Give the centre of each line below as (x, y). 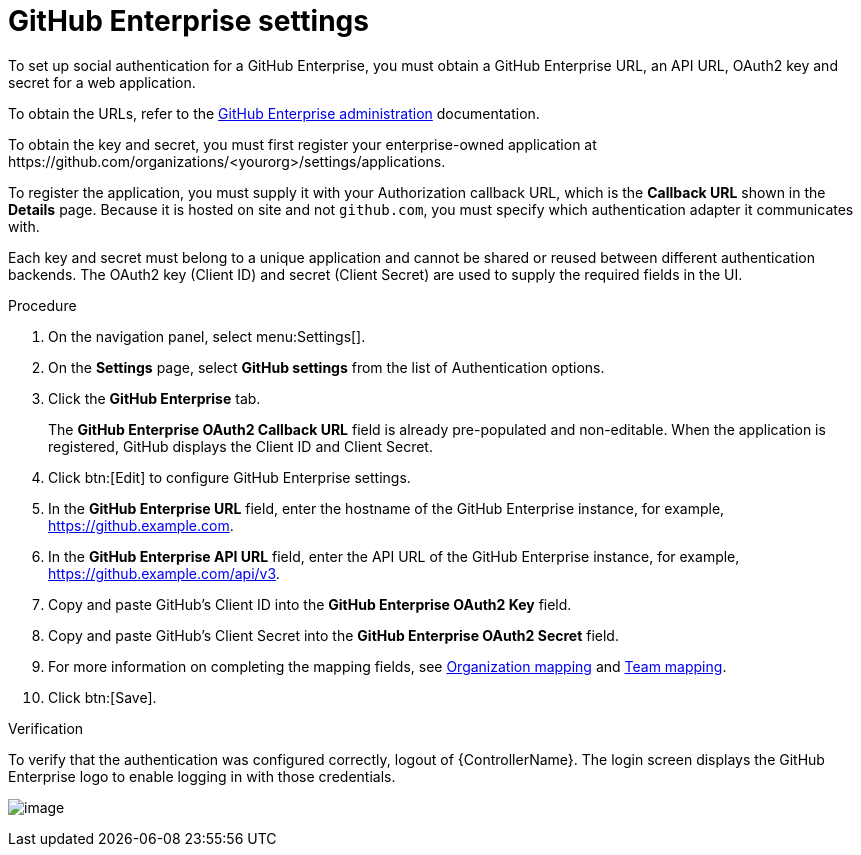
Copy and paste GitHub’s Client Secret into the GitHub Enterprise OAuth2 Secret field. (333, 635)
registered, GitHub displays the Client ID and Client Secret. (240, 446)
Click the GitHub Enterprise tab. (154, 398)
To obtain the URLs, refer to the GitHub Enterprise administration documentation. (274, 113)
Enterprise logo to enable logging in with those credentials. (202, 776)
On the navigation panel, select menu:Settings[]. (207, 336)
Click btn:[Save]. (102, 697)
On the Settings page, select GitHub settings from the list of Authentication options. (326, 367)
